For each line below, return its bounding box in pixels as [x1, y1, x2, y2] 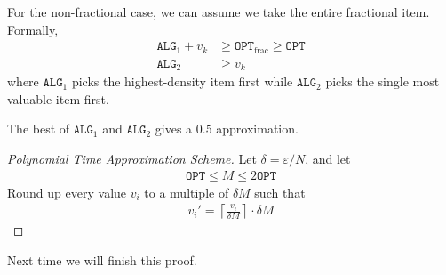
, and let [305, 149, 351, 167]
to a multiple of [144, 182, 229, 201]
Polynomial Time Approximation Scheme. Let [7, 149, 257, 167]
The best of [7, 119, 70, 138]
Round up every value [7, 182, 127, 201]
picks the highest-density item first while [71, 72, 293, 91]
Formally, [7, 20, 59, 38]
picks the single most [325, 72, 440, 91]
